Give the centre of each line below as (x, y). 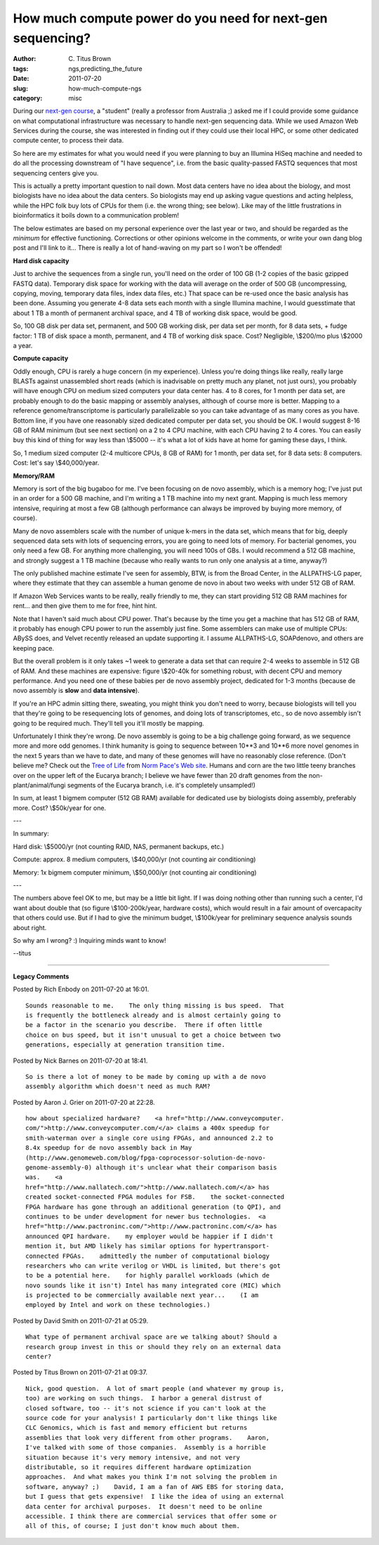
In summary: (31, 834)
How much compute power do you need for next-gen (170, 18)
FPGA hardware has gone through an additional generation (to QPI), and (153, 1207)
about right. (30, 927)
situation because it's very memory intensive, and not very (133, 1457)
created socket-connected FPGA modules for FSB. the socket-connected (155, 1197)
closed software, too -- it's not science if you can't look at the (146, 1408)
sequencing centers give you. (56, 173)
